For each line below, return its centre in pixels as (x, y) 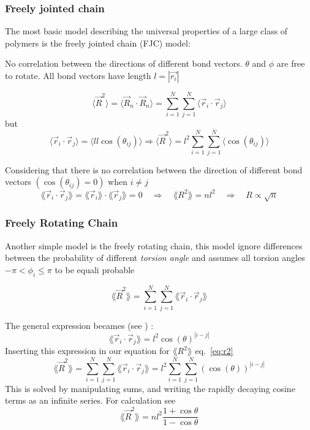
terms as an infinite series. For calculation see (90, 400)
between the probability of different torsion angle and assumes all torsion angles (155, 258)
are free (291, 63)
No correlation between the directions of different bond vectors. (124, 63)
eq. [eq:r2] (214, 351)
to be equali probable (95, 269)
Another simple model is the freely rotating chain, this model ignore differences (154, 245)
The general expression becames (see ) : (79, 325)
